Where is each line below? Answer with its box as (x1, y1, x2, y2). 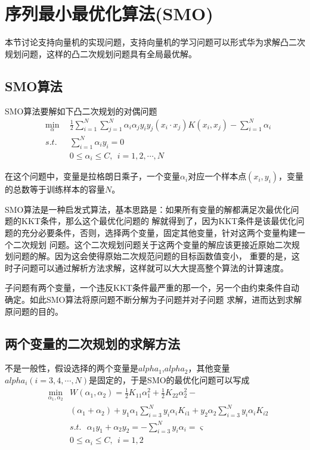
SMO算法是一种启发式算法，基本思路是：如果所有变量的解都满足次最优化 (5, 203, 291, 215)
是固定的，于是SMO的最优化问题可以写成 (89, 373, 250, 386)
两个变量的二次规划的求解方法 (5, 334, 180, 352)
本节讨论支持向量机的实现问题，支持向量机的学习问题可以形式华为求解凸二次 (5, 36, 305, 48)
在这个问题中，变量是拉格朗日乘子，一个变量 (5, 170, 180, 182)
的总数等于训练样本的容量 (5, 183, 105, 195)
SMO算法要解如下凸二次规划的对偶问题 (5, 104, 157, 117)
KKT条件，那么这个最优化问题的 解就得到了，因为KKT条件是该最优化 (21, 215, 296, 227)
